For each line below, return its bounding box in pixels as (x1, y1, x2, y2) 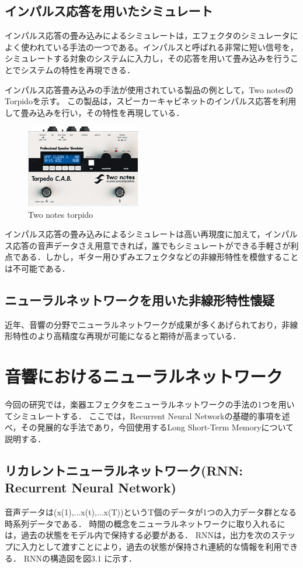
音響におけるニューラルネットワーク (5, 364, 283, 388)
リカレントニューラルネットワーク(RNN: (5, 461, 243, 479)
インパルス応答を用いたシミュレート (5, 2, 213, 20)
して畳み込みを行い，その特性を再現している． (5, 106, 184, 118)
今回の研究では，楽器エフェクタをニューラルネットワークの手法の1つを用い (5, 398, 295, 410)
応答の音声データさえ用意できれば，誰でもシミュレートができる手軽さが (12, 239, 291, 251)
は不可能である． (5, 262, 70, 275)
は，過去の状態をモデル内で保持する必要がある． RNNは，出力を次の (5, 529, 271, 541)
